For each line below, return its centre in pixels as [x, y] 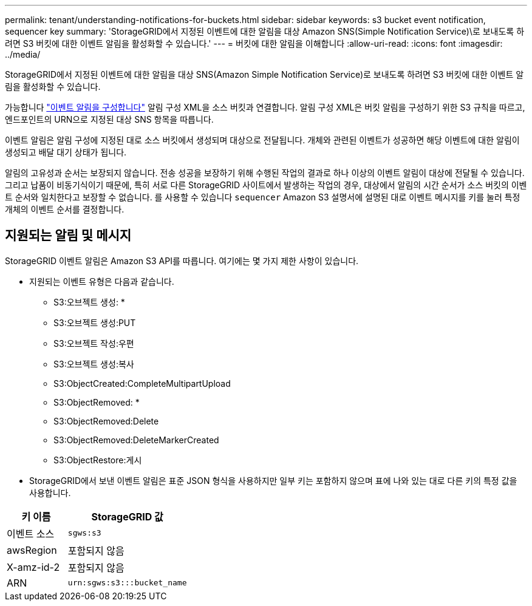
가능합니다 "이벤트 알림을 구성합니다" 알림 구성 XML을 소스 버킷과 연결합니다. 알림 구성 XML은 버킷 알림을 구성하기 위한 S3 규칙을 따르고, [265, 107]
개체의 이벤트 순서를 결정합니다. [65, 209]
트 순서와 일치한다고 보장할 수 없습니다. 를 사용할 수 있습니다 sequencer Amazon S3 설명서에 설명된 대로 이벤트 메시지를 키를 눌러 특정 [263, 197]
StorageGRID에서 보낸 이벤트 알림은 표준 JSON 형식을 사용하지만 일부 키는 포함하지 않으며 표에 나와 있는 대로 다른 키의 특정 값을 [273, 480]
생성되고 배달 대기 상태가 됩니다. [66, 152]
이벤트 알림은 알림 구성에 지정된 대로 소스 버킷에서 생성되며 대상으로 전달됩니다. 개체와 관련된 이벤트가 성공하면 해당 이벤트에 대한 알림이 [262, 140]
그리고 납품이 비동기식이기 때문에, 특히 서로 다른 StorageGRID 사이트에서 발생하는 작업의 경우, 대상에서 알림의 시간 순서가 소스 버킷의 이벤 [266, 185]
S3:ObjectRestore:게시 [98, 460]
